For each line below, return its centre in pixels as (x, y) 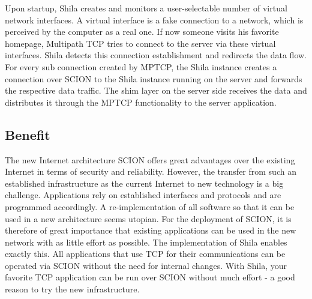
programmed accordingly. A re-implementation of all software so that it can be (150, 206)
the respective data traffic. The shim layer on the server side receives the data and (156, 90)
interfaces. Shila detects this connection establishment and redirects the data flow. (156, 55)
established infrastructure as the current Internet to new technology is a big (144, 183)
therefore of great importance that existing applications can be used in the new (151, 230)
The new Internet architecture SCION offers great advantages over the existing (150, 159)
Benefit (28, 134)
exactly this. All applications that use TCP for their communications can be (145, 254)
